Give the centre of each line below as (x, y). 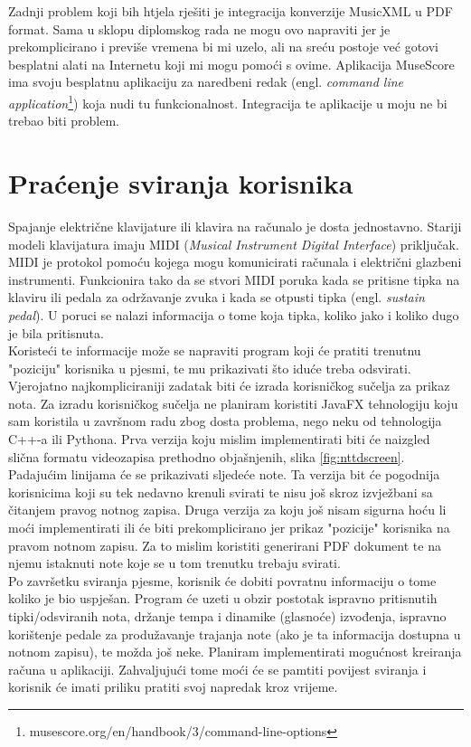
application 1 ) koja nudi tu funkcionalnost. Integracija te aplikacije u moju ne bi (228, 101)
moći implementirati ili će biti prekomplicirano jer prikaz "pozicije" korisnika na (229, 528)
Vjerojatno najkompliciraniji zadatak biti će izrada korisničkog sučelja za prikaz (229, 386)
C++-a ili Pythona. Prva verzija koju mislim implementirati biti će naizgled (219, 439)
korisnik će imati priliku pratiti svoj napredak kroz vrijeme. (173, 687)
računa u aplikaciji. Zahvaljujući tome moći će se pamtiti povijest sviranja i (217, 669)
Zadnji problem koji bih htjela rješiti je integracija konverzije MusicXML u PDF (231, 11)
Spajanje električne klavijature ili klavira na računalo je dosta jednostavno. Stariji (235, 226)
